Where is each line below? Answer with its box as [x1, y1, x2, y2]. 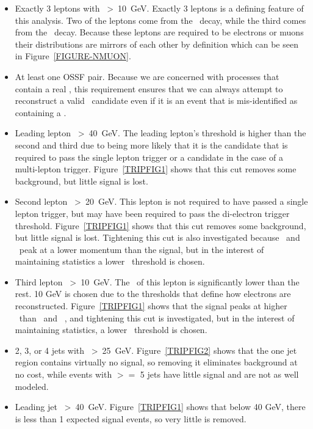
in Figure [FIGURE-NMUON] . [15, 50, 131, 62]
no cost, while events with [15, 368, 112, 381]
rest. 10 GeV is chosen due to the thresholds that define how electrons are [15, 287, 291, 300]
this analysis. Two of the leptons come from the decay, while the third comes [15, 13, 306, 26]
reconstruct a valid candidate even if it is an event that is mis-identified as [15, 94, 298, 107]
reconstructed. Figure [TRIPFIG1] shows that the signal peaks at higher [15, 299, 287, 312]
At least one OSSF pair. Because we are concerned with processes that [15, 70, 279, 82]
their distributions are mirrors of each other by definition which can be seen [15, 37, 298, 50]
